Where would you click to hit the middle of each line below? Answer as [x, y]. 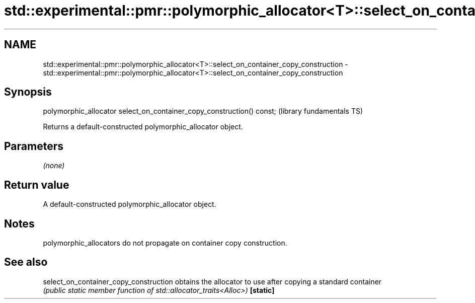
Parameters [34, 146]
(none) [54, 166]
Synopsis [28, 92]
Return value [37, 185]
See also [26, 262]
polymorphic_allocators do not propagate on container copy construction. [165, 243]
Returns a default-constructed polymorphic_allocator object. [143, 127]
